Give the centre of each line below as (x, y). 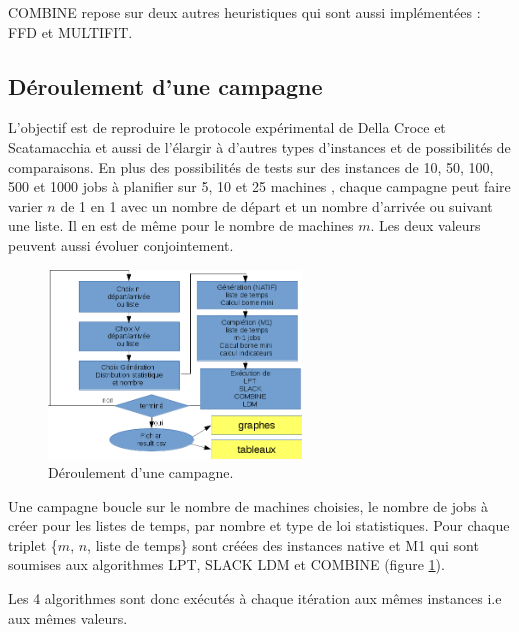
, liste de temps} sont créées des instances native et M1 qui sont (283, 544)
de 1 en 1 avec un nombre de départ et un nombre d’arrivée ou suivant (276, 205)
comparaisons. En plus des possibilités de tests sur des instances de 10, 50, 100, (251, 166)
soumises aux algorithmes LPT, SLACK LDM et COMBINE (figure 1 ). (226, 564)
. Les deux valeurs (425, 225)
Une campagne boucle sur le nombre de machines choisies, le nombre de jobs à (248, 505)
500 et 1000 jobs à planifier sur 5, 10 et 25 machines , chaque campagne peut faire (259, 186)
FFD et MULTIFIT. (70, 31)
